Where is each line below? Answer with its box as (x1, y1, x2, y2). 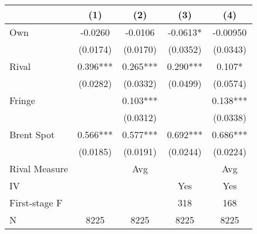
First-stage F (9, 196, 63, 209)
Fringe (9, 93, 35, 107)
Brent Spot (9, 128, 55, 141)
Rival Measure (9, 162, 68, 175)
